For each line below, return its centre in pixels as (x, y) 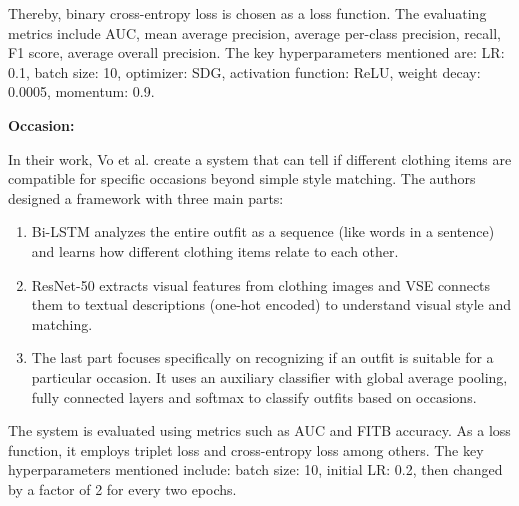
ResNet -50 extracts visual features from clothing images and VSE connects (261, 284)
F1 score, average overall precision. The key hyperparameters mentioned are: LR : (256, 52)
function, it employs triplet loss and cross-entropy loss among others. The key (246, 449)
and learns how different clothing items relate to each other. (215, 250)
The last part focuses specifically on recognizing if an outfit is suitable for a (262, 357)
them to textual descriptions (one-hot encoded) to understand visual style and (271, 304)
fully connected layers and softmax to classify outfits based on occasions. (254, 396)
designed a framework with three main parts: (146, 197)
